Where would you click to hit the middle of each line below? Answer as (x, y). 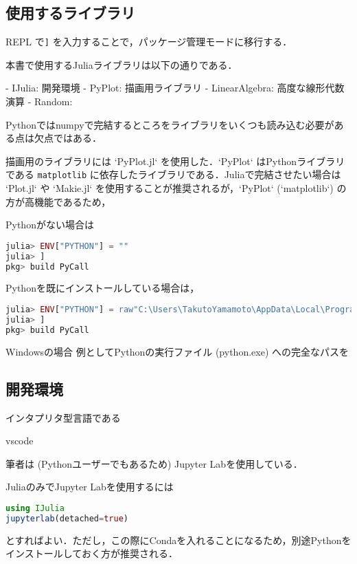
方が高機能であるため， (58, 201)
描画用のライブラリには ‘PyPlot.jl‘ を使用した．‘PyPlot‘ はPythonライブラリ (175, 161)
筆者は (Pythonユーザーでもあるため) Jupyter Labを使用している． (154, 463)
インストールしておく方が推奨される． (92, 553)
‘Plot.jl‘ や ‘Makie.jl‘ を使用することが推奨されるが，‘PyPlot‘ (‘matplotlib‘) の (176, 188)
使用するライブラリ (70, 13)
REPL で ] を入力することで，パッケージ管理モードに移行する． (149, 42)
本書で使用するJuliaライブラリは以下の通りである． (122, 64)
